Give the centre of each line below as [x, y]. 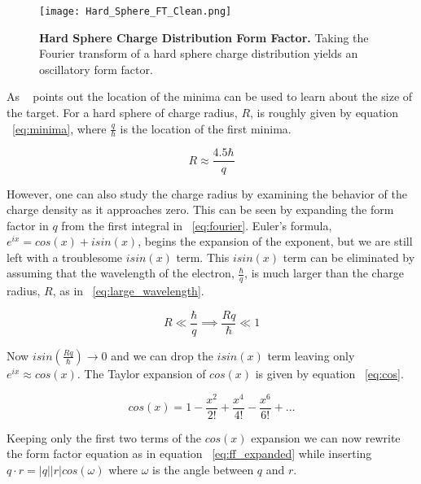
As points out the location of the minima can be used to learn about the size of [210, 96]
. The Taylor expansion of [141, 373]
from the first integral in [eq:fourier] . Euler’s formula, [197, 225]
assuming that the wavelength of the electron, [121, 273]
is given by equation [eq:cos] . [329, 373]
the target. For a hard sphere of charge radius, [122, 113]
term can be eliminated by [349, 257]
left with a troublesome [65, 257]
